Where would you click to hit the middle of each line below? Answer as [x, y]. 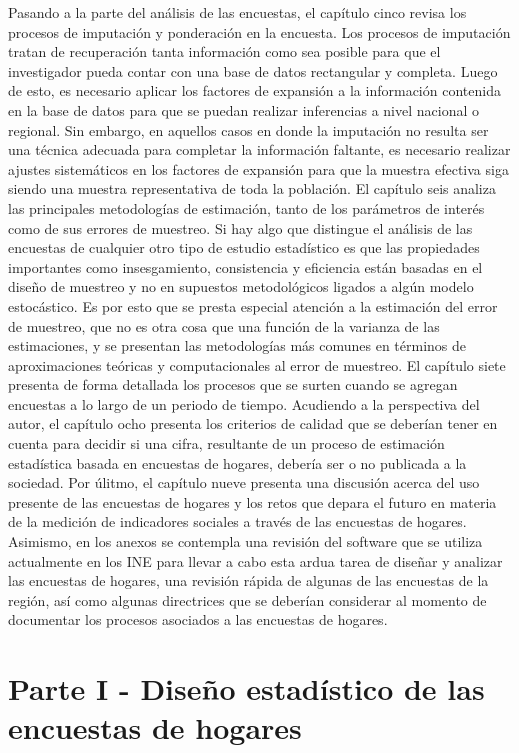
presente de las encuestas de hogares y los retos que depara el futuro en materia [252, 501]
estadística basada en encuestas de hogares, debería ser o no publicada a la [237, 462]
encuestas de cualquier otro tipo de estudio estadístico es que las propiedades [244, 247]
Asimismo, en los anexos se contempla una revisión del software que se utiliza [245, 541]
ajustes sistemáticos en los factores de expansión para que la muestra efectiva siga [258, 168]
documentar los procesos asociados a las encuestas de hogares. [198, 619]
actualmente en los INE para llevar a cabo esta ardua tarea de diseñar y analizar [255, 560]
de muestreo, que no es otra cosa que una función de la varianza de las [224, 325]
